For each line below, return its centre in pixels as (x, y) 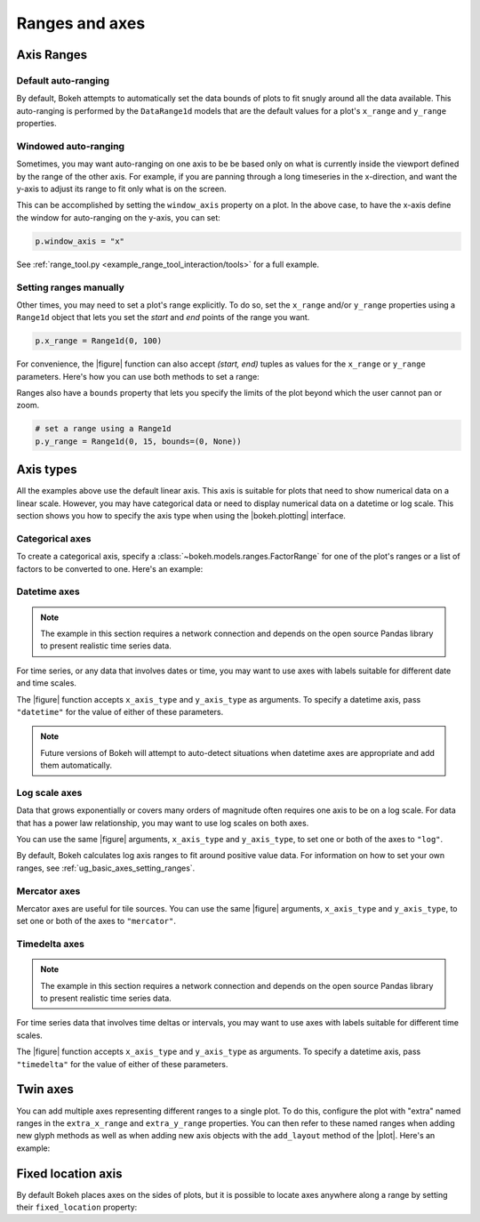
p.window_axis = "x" (80, 241)
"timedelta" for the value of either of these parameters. (122, 1064)
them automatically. (76, 766)
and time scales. (47, 683)
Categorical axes (54, 538)
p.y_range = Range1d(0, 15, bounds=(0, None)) (138, 441)
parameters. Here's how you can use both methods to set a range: (138, 376)
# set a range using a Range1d (104, 429)
